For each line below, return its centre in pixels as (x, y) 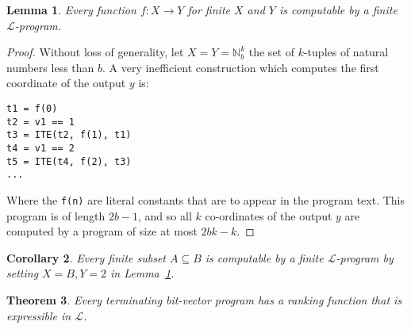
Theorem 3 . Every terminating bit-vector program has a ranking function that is (204, 299)
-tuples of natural (346, 52)
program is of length (56, 215)
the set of (271, 52)
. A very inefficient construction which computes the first (241, 67)
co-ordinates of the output (269, 215)
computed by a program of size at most (102, 231)
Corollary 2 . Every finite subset (86, 257)
